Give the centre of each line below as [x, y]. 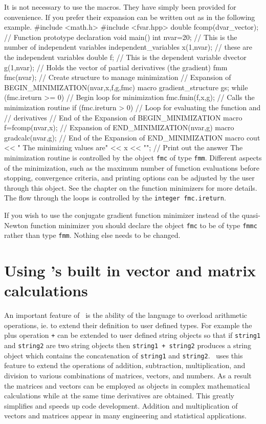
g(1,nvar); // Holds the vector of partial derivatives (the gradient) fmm [116, 67]
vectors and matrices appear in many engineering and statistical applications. [125, 416]
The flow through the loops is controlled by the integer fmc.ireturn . [115, 198]
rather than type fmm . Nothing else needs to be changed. [92, 235]
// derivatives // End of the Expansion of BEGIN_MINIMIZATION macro [123, 117]
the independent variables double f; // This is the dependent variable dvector [125, 57]
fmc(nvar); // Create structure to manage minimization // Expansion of [118, 77]
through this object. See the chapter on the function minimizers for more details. [131, 187]
